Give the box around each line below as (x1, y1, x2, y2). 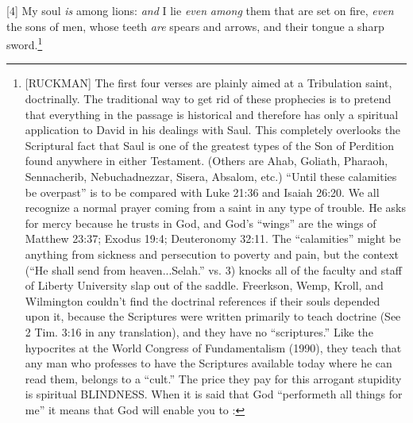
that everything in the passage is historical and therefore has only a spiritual (25, 106, 399, 122)
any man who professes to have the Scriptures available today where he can (25, 355, 392, 371)
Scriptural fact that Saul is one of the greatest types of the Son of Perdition (25, 137, 394, 153)
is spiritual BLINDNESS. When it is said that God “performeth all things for (25, 386, 403, 402)
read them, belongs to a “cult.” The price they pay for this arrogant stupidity (25, 370, 402, 386)
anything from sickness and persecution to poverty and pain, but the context (25, 245, 399, 262)
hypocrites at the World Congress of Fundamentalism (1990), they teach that (25, 339, 402, 356)
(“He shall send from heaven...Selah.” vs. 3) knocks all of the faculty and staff (25, 261, 402, 278)
